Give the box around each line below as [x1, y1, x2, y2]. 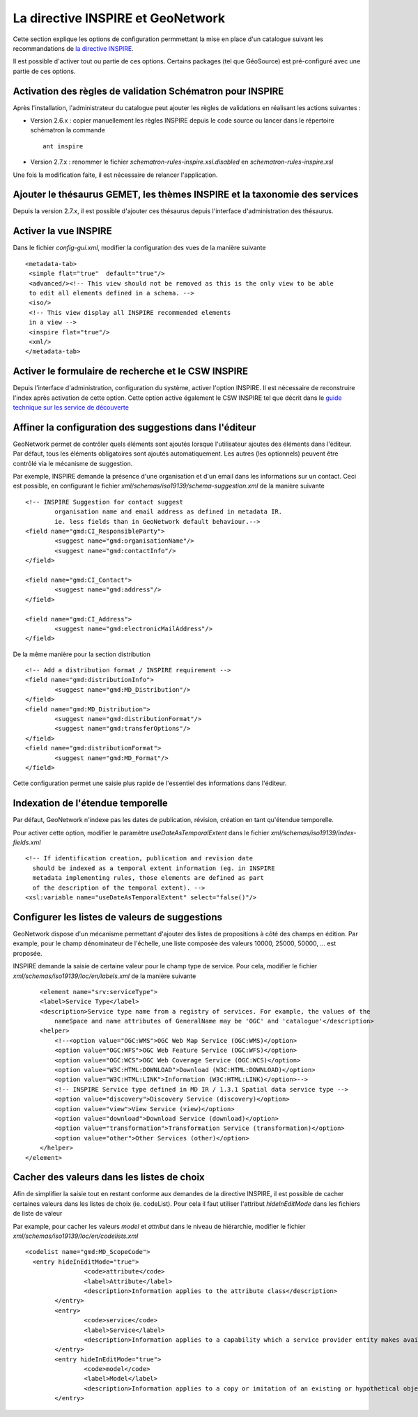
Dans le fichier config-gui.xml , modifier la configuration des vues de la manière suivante [13, 244, 266, 252]
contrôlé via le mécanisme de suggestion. [13, 459, 133, 467]
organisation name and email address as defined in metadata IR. [54, 508, 283, 516]
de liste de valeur [13, 1209, 63, 1218]
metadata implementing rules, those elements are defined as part [32, 874, 264, 882]
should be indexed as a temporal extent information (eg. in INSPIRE [32, 864, 275, 872]
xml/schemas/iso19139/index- [270, 828, 357, 837]
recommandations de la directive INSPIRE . [13, 44, 134, 52]
